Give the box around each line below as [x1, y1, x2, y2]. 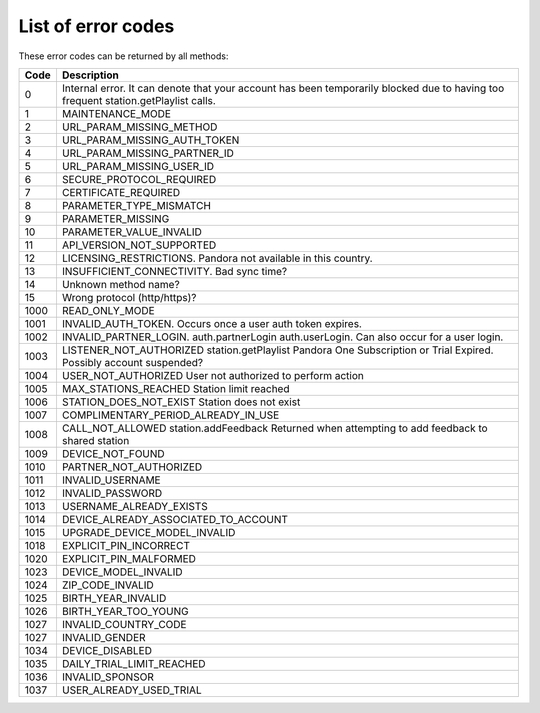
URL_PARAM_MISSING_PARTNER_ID [61, 146, 235, 160]
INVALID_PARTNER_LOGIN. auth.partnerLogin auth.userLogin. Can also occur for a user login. [61, 330, 504, 344]
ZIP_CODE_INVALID [61, 578, 154, 592]
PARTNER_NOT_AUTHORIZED [61, 460, 203, 474]
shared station [61, 433, 130, 447]
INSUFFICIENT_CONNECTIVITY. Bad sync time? [61, 264, 288, 278]
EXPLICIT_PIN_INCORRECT [61, 538, 190, 552]
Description [61, 68, 119, 82]
